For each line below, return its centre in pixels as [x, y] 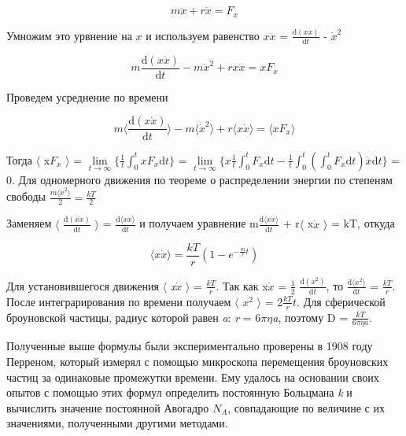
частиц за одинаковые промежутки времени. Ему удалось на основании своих [193, 377]
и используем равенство [203, 35]
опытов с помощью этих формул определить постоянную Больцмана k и [179, 392]
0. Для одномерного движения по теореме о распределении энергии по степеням [199, 179]
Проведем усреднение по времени [87, 96]
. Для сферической [341, 301]
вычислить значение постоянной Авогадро [108, 407]
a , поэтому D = [310, 317]
